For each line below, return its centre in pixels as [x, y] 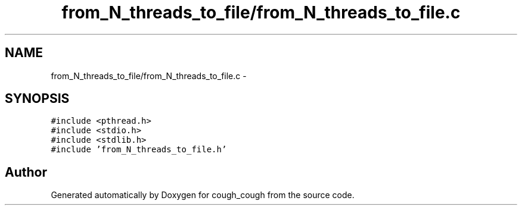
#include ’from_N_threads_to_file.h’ [139, 150]
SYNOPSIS [37, 99]
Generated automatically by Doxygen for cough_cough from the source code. [203, 195]
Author [26, 172]
